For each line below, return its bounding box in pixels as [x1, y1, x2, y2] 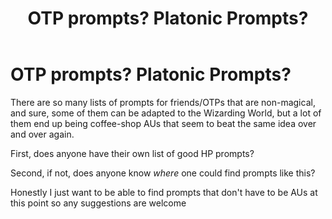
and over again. [10, 128, 75, 140]
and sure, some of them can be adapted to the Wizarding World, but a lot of [10, 107, 322, 119]
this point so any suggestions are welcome [10, 197, 187, 209]
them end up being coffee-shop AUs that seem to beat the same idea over [10, 117, 317, 129]
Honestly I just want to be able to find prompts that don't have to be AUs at [10, 186, 318, 198]
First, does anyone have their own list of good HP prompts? [10, 147, 255, 159]
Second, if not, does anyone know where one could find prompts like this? [10, 167, 316, 179]
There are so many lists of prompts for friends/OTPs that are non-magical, [10, 96, 316, 108]
